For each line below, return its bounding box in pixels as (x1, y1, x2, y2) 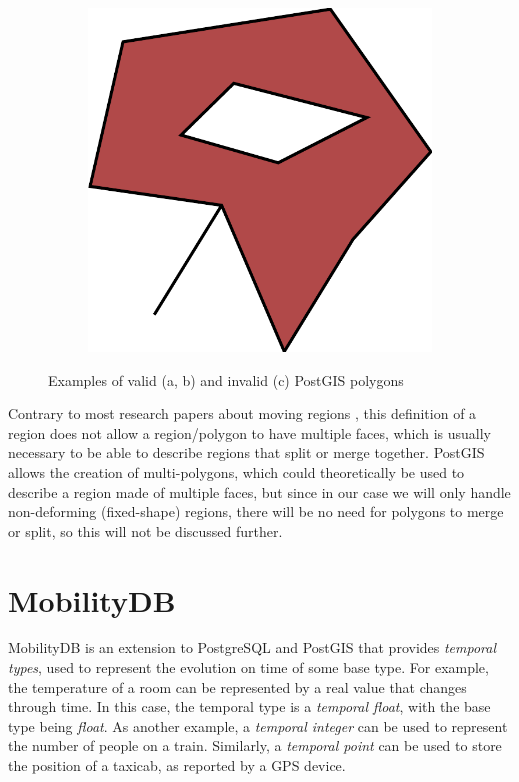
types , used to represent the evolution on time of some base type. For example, (8, 657, 489, 678)
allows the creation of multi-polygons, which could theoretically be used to (8, 461, 465, 482)
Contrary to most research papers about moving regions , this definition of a (8, 403, 477, 424)
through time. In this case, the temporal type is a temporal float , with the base (8, 696, 491, 717)
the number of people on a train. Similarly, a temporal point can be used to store (8, 735, 502, 756)
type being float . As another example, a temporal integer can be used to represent (8, 715, 508, 736)
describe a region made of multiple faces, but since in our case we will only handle (8, 481, 511, 502)
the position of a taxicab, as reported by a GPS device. (8, 755, 346, 776)
